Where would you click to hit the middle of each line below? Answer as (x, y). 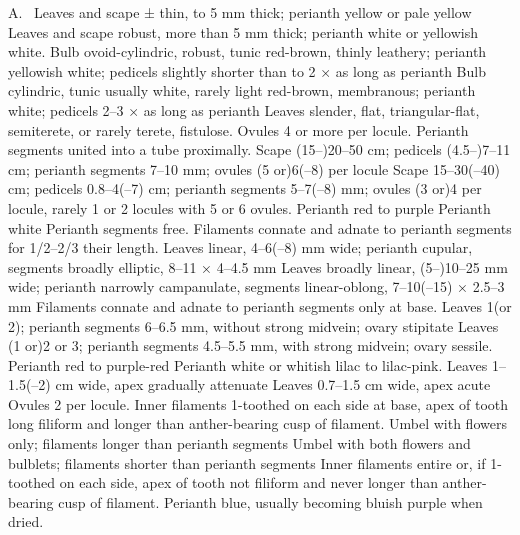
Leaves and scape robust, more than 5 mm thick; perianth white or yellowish (243, 31)
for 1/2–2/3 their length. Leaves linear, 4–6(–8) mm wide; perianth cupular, (240, 247)
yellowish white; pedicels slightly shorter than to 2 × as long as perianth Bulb (247, 70)
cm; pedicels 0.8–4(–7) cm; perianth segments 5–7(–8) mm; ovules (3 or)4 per (245, 188)
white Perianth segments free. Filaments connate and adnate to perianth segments (260, 227)
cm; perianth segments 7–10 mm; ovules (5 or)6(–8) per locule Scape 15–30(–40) (254, 168)
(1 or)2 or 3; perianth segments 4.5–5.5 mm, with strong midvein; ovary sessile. (250, 345)
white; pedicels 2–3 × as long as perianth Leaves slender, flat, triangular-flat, (244, 109)
